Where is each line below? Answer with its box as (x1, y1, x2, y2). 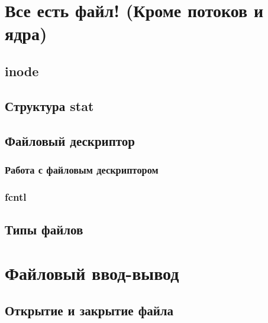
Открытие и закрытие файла (5, 301, 174, 319)
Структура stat (5, 96, 94, 115)
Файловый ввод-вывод (5, 260, 179, 285)
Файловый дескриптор (5, 131, 135, 149)
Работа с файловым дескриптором (5, 162, 159, 177)
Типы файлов (5, 220, 83, 238)
